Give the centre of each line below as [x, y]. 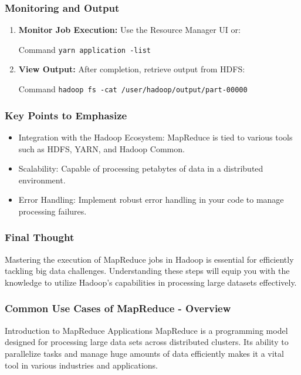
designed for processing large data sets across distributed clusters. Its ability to [147, 342]
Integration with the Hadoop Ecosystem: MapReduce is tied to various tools [155, 137]
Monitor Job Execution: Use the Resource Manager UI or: [129, 30]
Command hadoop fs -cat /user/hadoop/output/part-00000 [133, 89]
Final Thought [40, 237]
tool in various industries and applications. [81, 365]
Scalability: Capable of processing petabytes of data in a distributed [141, 168]
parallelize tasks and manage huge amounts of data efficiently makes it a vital [144, 353]
